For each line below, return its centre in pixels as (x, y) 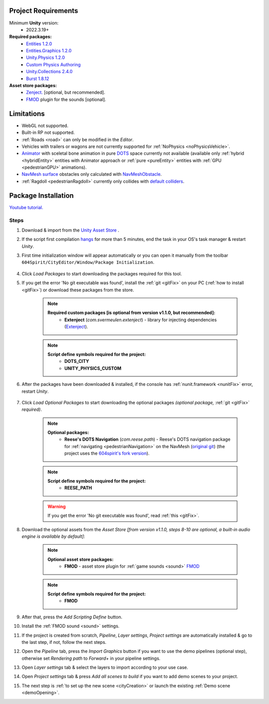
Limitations (27, 114)
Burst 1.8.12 (38, 78)
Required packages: (30, 37)
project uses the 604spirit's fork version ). (107, 454)
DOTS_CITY (77, 361)
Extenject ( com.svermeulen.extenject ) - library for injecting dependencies (140, 320)
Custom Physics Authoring (53, 64)
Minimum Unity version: (34, 23)
